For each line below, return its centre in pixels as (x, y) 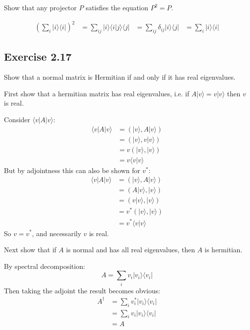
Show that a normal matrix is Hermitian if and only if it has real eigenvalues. (120, 77)
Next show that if (30, 250)
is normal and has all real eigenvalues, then (131, 250)
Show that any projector (41, 7)
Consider (17, 119)
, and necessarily (57, 233)
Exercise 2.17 (38, 56)
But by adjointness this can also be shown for (72, 170)
